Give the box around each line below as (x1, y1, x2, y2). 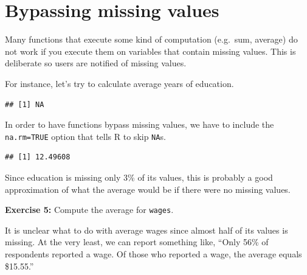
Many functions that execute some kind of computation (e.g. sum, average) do (5, 33, 298, 46)
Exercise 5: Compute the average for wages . (5, 203, 174, 216)
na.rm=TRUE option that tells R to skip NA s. (5, 130, 166, 142)
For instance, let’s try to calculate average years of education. (5, 77, 234, 89)
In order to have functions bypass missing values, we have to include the (5, 118, 274, 131)
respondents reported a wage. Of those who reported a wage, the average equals (5, 247, 302, 260)
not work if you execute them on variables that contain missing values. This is (5, 44, 296, 57)
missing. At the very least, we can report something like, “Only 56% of (5, 235, 269, 248)
